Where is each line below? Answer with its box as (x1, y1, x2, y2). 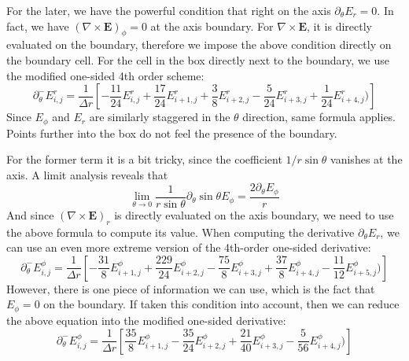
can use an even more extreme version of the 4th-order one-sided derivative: (6, 239, 371, 256)
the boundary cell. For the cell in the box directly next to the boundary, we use (6, 51, 389, 68)
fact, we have (6, 17, 69, 34)
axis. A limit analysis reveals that (6, 166, 168, 182)
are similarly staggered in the (89, 109, 230, 125)
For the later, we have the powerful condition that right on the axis (6, 2, 331, 18)
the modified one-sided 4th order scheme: (6, 67, 204, 83)
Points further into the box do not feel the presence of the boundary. (6, 124, 337, 141)
